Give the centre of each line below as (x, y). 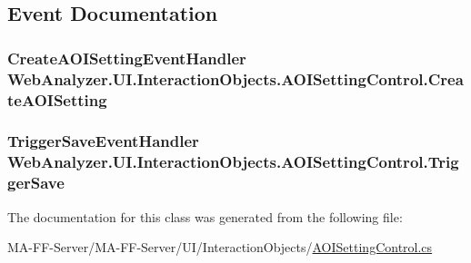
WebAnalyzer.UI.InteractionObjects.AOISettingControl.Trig (233, 162)
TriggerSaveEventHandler (103, 141)
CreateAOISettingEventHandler (127, 58)
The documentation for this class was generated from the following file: (205, 216)
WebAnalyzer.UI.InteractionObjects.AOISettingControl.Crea (235, 78)
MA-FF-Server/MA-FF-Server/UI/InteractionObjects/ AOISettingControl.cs (220, 247)
